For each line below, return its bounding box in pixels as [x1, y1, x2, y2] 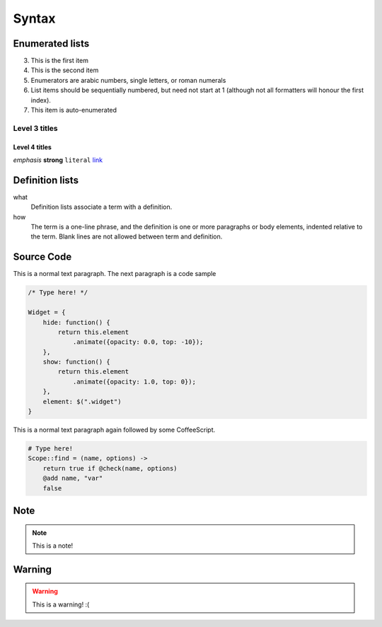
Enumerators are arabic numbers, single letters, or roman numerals [30, 76, 226, 84]
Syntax [13, 11, 56, 26]
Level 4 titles [13, 142, 52, 151]
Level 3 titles [13, 123, 58, 133]
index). [30, 96, 51, 104]
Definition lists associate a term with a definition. [30, 202, 173, 212]
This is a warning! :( [32, 600, 90, 609]
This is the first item [30, 57, 88, 65]
